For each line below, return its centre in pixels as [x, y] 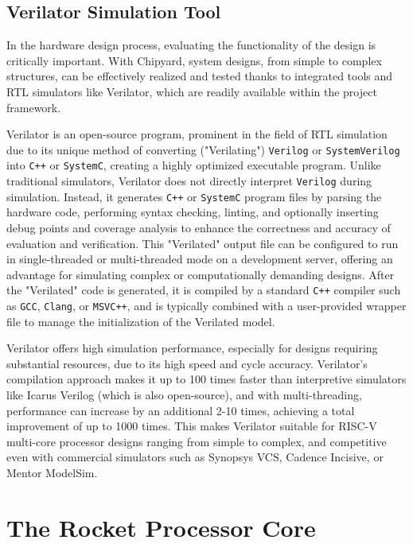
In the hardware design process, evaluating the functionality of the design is [191, 45]
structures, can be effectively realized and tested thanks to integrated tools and [200, 76]
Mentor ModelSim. [52, 473]
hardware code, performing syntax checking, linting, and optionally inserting [193, 212]
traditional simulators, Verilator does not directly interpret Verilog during [189, 181]
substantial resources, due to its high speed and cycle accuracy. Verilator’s [187, 363]
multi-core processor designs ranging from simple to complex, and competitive [197, 441]
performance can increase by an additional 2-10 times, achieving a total [181, 410]
